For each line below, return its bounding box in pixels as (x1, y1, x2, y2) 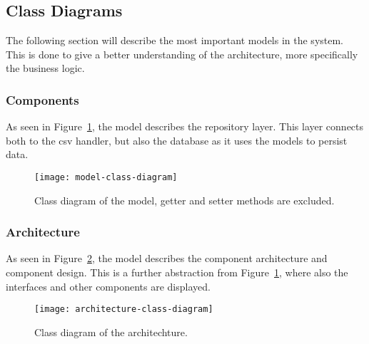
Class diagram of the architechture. (34, 324, 188, 339)
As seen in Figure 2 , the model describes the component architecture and (6, 251, 328, 266)
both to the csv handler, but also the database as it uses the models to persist (6, 132, 348, 147)
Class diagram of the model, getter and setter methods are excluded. (34, 192, 335, 207)
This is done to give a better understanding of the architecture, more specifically (6, 46, 358, 61)
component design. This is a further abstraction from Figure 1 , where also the (6, 265, 348, 280)
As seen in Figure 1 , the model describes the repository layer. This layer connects (6, 119, 364, 134)
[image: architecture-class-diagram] (34, 304, 213, 315)
